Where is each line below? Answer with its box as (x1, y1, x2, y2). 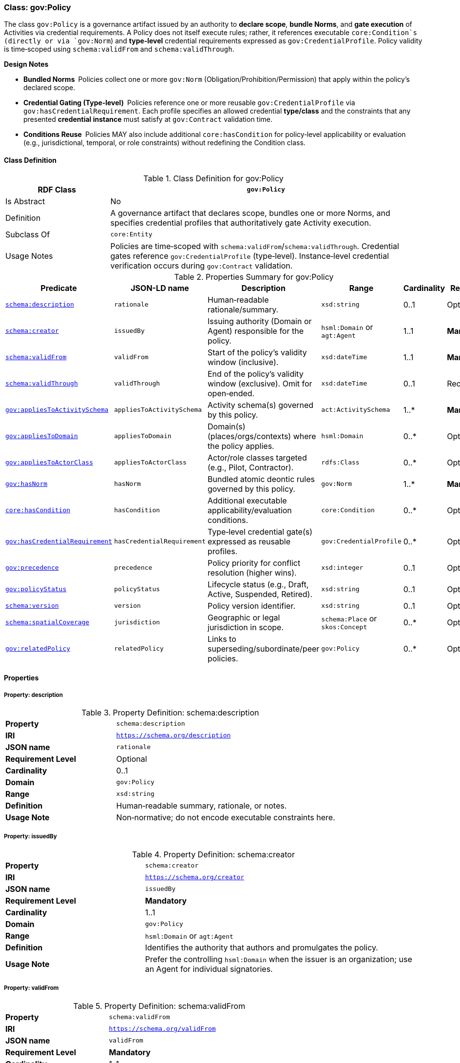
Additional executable (208, 495, 287, 505)
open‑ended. (208, 388, 255, 398)
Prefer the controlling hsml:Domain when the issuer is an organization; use (145, 954, 412, 964)
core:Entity (110, 231, 153, 238)
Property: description (4, 691, 63, 698)
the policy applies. (208, 441, 274, 451)
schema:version (5, 602, 59, 610)
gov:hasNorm (5, 480, 48, 488)
